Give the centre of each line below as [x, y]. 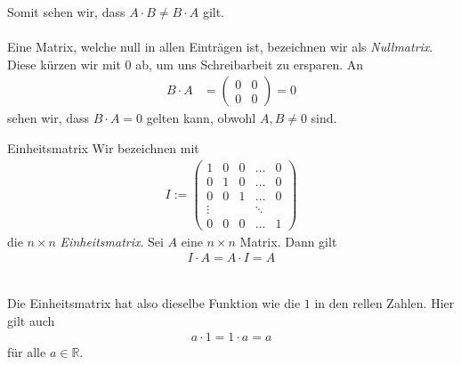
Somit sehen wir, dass [66, 12]
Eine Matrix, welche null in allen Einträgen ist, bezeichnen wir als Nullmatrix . [220, 47]
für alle [27, 352]
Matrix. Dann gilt [288, 241]
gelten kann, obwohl [201, 118]
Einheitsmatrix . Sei [112, 241]
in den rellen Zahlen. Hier [384, 303]
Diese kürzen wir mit [64, 64]
